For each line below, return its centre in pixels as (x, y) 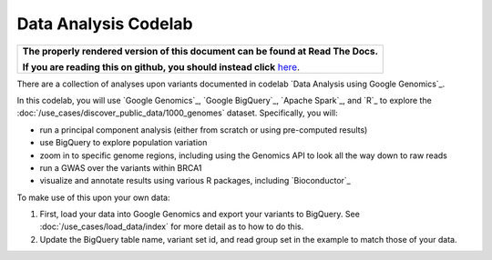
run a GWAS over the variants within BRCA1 (121, 167)
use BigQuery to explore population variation (123, 143)
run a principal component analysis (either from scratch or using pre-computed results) (204, 130)
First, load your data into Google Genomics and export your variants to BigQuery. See (200, 215)
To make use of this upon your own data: (93, 197)
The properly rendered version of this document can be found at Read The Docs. (200, 51)
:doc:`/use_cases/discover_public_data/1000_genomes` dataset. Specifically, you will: (178, 113)
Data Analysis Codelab (105, 24)
